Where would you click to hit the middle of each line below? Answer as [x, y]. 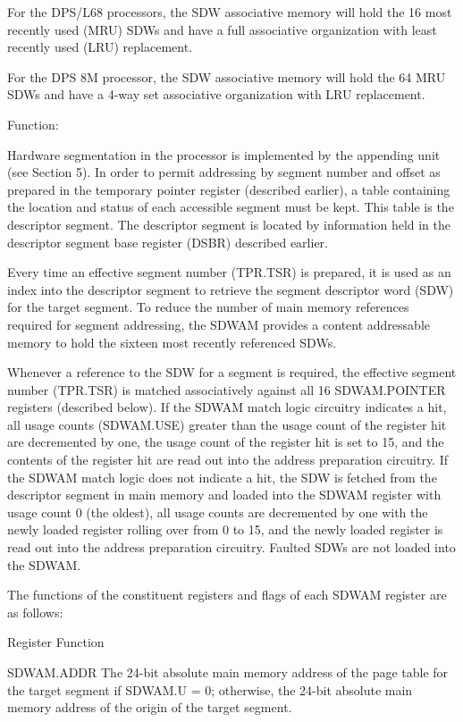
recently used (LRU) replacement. [100, 47]
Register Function [56, 642]
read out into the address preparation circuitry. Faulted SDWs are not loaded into [231, 547]
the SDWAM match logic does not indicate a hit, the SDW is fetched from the [222, 477]
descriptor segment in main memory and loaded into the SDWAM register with [224, 495]
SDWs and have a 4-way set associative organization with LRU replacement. [216, 94]
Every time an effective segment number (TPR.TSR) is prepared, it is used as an [229, 272]
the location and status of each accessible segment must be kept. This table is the [231, 207]
